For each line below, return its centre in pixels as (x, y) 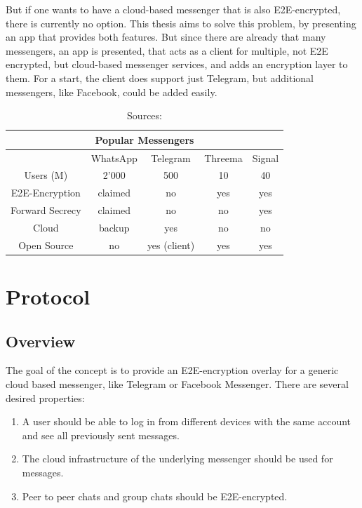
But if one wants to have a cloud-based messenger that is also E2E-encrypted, (173, 9)
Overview (41, 341)
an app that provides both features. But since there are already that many (166, 37)
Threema (223, 158)
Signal (266, 158)
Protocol (48, 296)
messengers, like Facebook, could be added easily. (112, 92)
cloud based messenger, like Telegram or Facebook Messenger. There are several (177, 384)
